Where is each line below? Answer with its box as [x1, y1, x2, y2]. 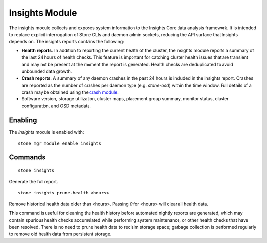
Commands [9, 153, 46, 161]
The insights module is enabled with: [9, 129, 84, 135]
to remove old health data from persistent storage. [9, 231, 112, 237]
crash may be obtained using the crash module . [21, 89, 119, 95]
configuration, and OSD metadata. [21, 103, 91, 109]
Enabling [9, 116, 37, 124]
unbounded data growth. [21, 68, 72, 74]
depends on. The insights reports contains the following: [9, 39, 125, 45]
